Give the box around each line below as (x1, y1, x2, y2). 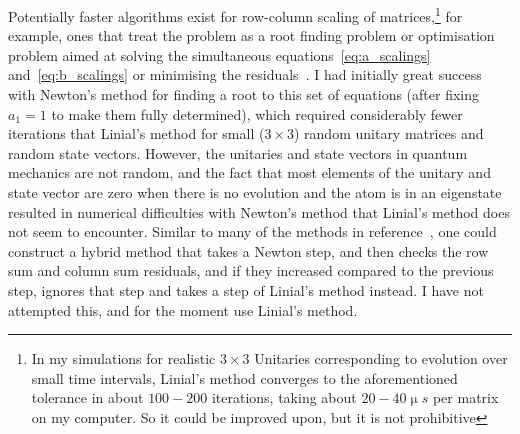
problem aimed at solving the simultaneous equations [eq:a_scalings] (8, 44, 431, 65)
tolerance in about (31, 387, 144, 408)
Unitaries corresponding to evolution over (254, 348, 508, 369)
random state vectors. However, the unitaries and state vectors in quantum (8, 142, 468, 163)
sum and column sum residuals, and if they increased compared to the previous (8, 260, 494, 281)
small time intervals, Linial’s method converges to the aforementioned (31, 367, 458, 388)
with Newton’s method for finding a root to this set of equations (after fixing (8, 84, 480, 105)
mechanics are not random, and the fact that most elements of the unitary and (8, 162, 491, 183)
